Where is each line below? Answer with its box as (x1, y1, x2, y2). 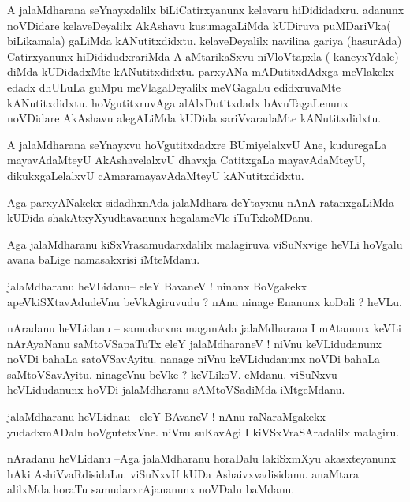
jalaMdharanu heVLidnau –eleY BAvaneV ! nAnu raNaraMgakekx (7, 408, 326, 425)
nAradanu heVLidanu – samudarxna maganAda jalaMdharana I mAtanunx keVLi (7, 320, 401, 336)
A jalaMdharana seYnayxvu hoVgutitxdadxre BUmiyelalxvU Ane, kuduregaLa (7, 136, 387, 152)
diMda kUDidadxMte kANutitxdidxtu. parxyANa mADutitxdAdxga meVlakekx (7, 63, 394, 80)
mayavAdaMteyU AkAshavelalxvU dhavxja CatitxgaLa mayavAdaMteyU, (7, 152, 366, 168)
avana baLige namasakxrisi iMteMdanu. (7, 251, 200, 268)
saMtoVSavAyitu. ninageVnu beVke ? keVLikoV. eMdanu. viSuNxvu (7, 365, 337, 382)
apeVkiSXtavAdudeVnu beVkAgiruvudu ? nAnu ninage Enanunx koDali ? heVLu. (7, 293, 402, 309)
